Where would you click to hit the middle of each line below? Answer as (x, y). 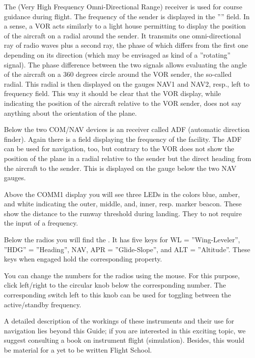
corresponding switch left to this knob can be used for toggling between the (118, 295)
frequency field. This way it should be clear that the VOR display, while (113, 93)
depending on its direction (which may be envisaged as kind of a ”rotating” (117, 54)
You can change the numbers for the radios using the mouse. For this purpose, (122, 275)
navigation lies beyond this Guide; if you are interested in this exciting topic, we (125, 330)
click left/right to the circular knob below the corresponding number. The (115, 285)
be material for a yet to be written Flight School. (78, 350)
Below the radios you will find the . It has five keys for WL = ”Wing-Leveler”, (122, 240)
